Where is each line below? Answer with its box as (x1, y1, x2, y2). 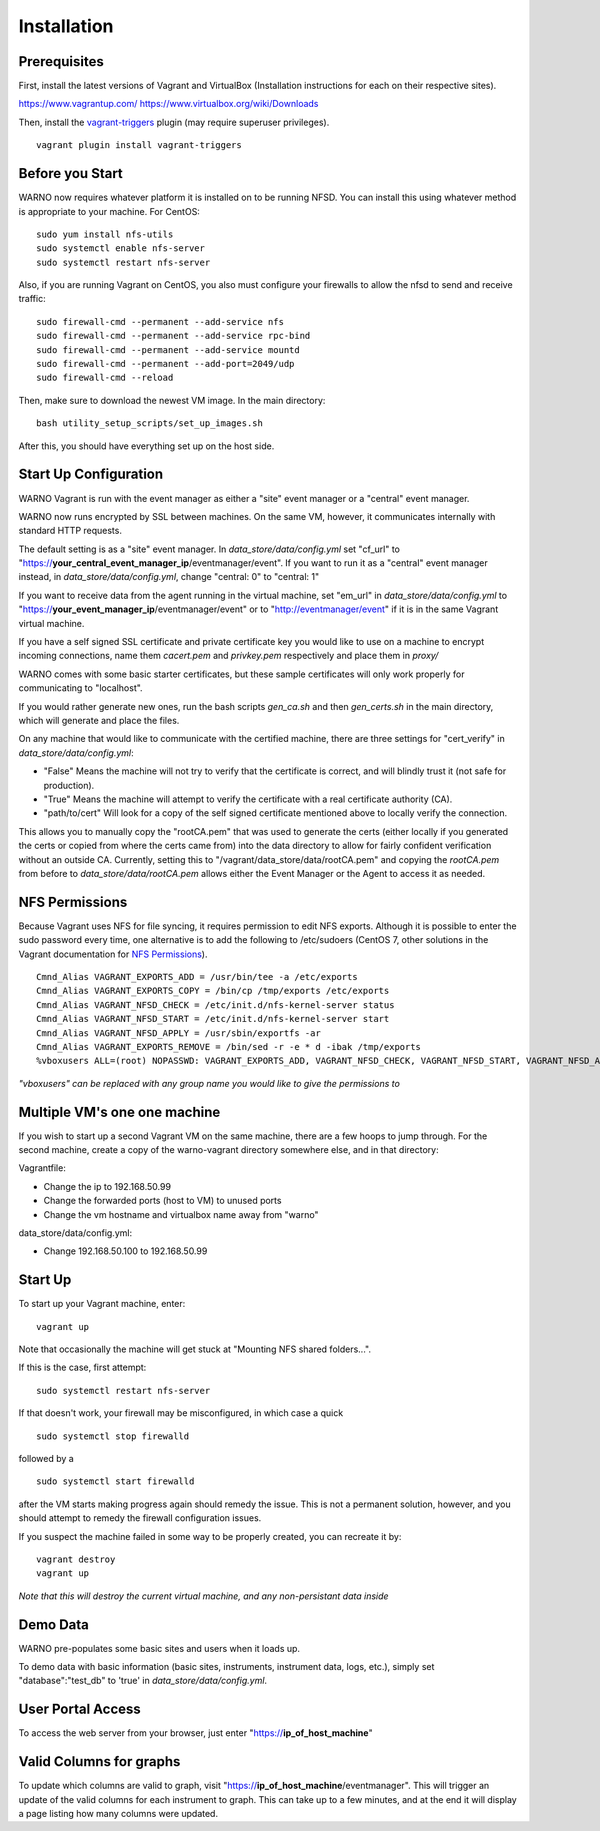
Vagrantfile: (18, 1162, 67, 1174)
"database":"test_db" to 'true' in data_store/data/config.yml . (18, 1675, 268, 1687)
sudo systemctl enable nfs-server (36, 243, 205, 254)
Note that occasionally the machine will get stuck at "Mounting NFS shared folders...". (18, 1343, 372, 1355)
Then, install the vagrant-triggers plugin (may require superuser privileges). (18, 116, 330, 128)
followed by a (18, 1452, 74, 1464)
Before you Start (18, 165, 124, 182)
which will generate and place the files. (18, 714, 180, 726)
